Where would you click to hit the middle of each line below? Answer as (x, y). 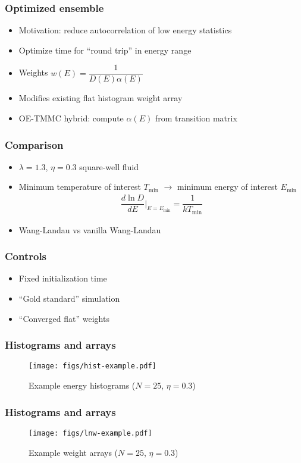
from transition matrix (196, 118)
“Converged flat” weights (64, 318)
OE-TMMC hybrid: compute (71, 118)
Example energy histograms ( (82, 385)
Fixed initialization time (63, 278)
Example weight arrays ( (73, 452)
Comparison (34, 144)
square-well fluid (109, 166)
